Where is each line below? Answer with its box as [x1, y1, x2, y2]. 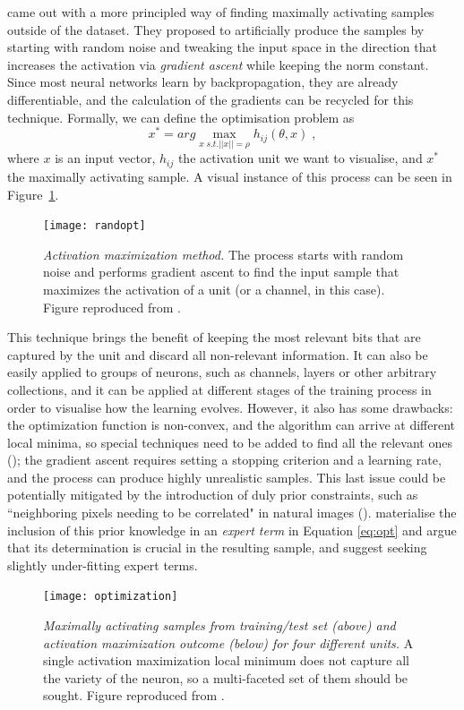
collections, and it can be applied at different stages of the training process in [7, 380, 432, 398]
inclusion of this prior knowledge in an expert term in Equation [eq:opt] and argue [7, 520, 457, 539]
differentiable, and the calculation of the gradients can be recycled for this [7, 90, 414, 108]
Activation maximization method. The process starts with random [43, 244, 404, 263]
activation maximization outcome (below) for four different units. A [43, 633, 414, 652]
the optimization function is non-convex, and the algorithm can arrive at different [7, 415, 455, 434]
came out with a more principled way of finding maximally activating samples [7, 3, 434, 21]
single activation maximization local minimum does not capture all [43, 651, 409, 670]
